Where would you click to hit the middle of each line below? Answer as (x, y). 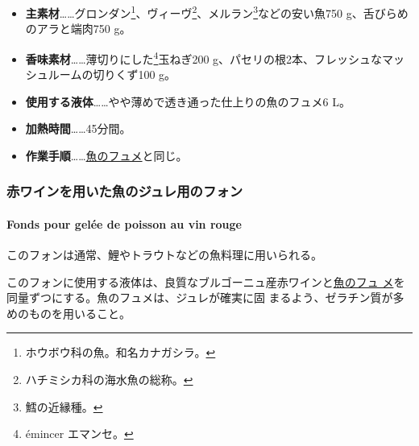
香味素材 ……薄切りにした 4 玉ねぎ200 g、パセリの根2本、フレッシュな (204, 57)
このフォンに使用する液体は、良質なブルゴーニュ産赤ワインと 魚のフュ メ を (206, 281)
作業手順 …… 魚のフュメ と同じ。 (106, 155)
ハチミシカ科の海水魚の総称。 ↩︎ (109, 380)
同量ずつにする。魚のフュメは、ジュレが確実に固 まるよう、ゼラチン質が (200, 297)
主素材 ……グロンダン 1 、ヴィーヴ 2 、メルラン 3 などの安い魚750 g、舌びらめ (217, 12)
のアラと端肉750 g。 (78, 29)
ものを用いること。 (79, 313)
